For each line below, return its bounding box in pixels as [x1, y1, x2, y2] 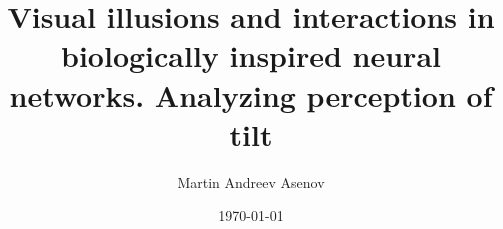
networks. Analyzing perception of [9, 74, 493, 115]
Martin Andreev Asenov [177, 171, 325, 192]
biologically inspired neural [61, 35, 441, 76]
